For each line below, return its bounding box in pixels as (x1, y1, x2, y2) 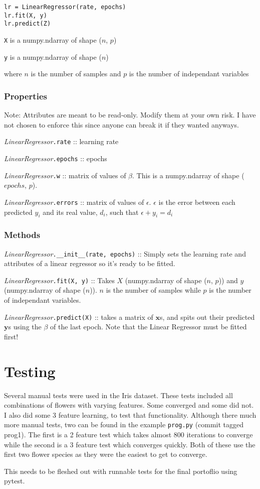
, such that (105, 206, 139, 217)
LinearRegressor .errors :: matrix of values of (4, 196, 144, 207)
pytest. (4, 475, 25, 486)
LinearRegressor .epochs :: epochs (4, 153, 107, 163)
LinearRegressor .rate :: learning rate (4, 136, 119, 147)
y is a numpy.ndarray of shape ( (4, 51, 102, 62)
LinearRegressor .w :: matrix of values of (4, 170, 126, 180)
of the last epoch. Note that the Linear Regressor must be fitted (50, 321, 247, 332)
